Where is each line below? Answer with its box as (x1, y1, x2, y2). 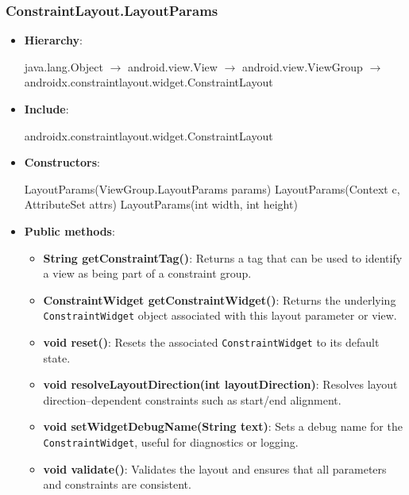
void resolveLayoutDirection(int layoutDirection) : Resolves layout (43, 376, 398, 393)
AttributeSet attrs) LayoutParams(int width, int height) (24, 196, 298, 213)
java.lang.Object (24, 58, 103, 75)
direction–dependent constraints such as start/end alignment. (43, 391, 341, 408)
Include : (24, 101, 69, 117)
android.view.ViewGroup (241, 58, 363, 75)
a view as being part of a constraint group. (43, 265, 252, 282)
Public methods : (24, 222, 115, 239)
